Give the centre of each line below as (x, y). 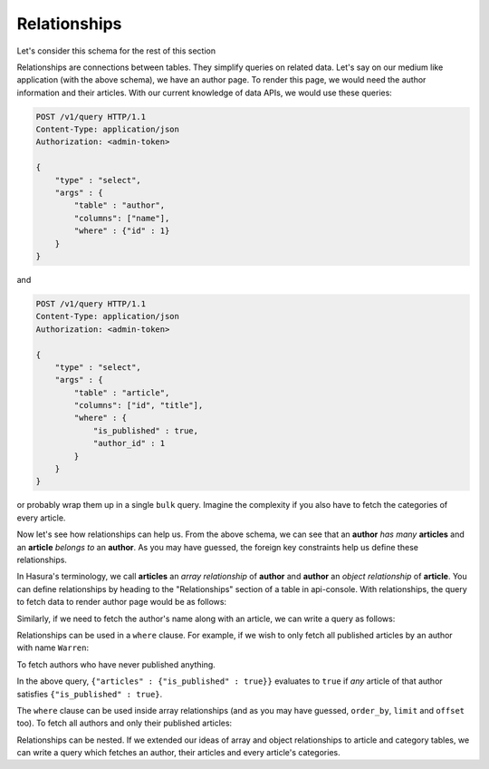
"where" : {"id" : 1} (122, 231)
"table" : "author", (120, 205)
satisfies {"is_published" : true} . (90, 694)
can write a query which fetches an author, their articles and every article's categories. (178, 753)
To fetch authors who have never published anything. (116, 664)
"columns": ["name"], (122, 218)
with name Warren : (53, 647)
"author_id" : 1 (129, 443)
